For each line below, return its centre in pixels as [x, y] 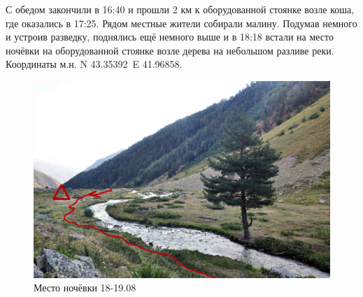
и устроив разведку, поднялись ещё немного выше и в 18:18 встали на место [170, 37]
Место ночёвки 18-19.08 [85, 288]
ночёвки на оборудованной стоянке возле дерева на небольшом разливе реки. [170, 50]
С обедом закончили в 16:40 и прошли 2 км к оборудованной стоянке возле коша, [180, 9]
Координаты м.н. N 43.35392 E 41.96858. [94, 64]
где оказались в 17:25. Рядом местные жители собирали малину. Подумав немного [181, 23]
